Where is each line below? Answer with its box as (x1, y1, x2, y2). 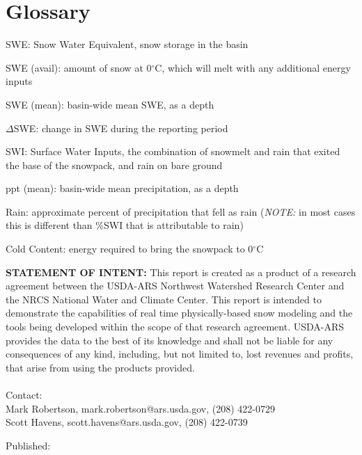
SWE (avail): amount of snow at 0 (6, 60, 152, 74)
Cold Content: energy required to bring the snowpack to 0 (6, 241, 253, 256)
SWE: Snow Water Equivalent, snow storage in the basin (6, 37, 249, 51)
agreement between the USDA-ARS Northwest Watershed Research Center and (6, 278, 345, 293)
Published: (6, 438, 51, 452)
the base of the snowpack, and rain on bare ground (6, 157, 223, 172)
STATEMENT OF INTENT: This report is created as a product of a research (6, 264, 356, 279)
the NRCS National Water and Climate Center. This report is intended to (6, 292, 322, 306)
